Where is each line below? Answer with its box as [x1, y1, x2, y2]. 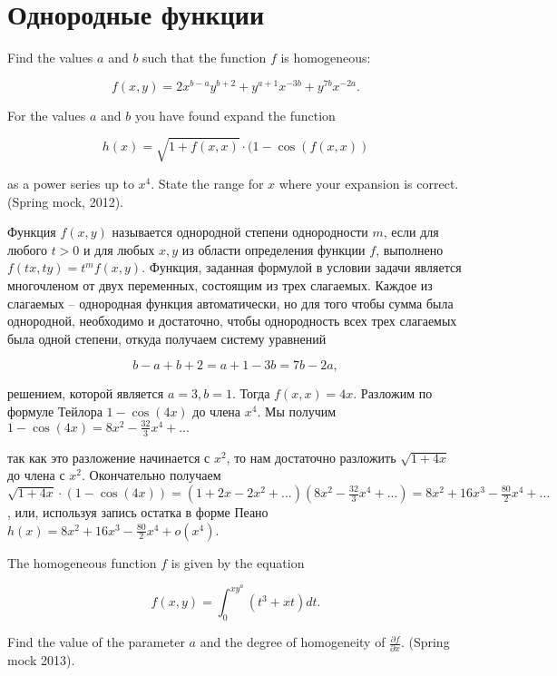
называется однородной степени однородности [112, 222, 368, 241]
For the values [7, 105, 86, 124]
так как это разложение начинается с [7, 447, 210, 466]
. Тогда [231, 384, 270, 403]
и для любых [83, 240, 155, 259]
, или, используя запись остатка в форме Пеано [7, 503, 269, 521]
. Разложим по [353, 384, 433, 403]
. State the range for [151, 173, 264, 192]
